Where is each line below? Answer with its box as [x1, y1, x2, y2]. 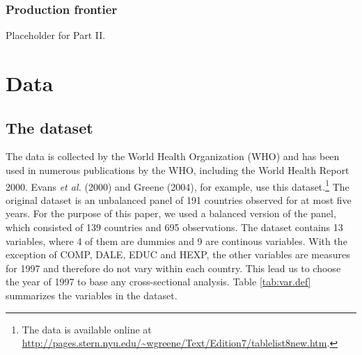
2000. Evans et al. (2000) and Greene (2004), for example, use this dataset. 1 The [6, 177, 349, 194]
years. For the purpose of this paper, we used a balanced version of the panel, [6, 206, 336, 221]
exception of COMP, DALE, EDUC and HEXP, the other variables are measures [6, 247, 350, 262]
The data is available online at [22, 322, 152, 336]
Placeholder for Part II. [6, 28, 106, 42]
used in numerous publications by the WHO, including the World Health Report [6, 162, 349, 177]
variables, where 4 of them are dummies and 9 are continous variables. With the [6, 233, 347, 248]
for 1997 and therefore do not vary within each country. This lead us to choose [6, 260, 341, 275]
